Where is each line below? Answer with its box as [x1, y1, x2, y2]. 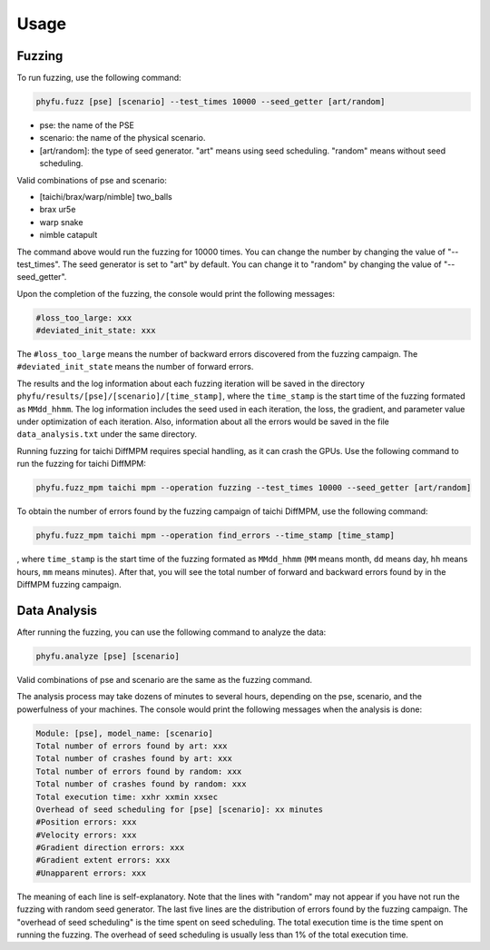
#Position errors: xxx [35, 817, 137, 827]
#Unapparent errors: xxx [35, 867, 147, 878]
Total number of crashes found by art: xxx [35, 754, 233, 764]
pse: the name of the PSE [39, 120, 135, 131]
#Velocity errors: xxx [35, 829, 137, 840]
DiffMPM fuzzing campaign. [16, 579, 122, 589]
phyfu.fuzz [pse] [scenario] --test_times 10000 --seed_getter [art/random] [35, 96, 386, 107]
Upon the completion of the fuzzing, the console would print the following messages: [16, 288, 336, 299]
